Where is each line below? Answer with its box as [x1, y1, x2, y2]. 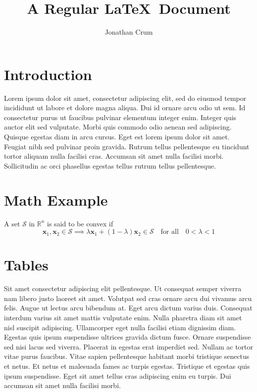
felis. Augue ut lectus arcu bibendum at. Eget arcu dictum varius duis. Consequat [4, 303, 253, 313]
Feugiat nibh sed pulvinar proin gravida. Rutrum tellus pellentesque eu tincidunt [4, 141, 250, 151]
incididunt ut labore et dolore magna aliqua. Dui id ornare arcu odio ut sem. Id [4, 102, 246, 113]
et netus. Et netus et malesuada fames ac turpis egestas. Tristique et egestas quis [4, 361, 250, 371]
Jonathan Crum [104, 27, 153, 37]
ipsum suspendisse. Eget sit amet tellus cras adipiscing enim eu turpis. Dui [4, 370, 231, 381]
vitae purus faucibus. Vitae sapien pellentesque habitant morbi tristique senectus [4, 351, 250, 361]
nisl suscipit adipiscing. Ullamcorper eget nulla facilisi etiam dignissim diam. [4, 322, 236, 332]
